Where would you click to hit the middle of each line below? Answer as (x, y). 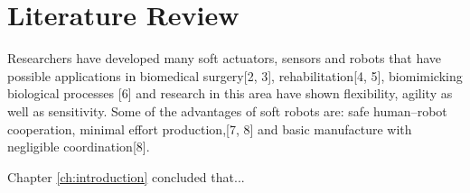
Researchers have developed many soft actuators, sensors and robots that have (225, 58)
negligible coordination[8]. (79, 147)
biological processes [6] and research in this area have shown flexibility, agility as (230, 93)
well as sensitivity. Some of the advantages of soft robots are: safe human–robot (227, 110)
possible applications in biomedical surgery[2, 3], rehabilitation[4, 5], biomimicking (235, 75)
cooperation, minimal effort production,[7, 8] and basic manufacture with (210, 129)
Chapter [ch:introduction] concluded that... (126, 176)
